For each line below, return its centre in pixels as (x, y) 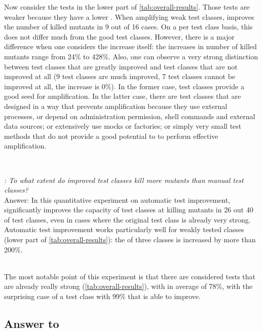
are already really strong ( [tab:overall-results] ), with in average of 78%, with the (128, 286)
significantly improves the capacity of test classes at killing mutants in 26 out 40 (129, 210)
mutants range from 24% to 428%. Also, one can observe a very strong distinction (131, 56)
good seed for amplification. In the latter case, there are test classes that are (123, 96)
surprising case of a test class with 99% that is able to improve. (102, 296)
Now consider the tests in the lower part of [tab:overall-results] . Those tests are (127, 7)
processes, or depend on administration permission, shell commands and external (130, 116)
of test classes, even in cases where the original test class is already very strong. (127, 219)
